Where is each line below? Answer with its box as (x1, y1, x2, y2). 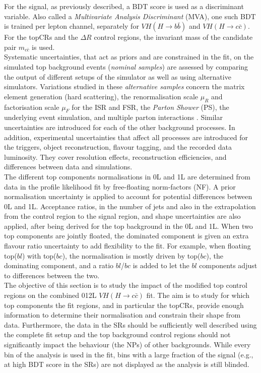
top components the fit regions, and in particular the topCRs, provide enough (4, 299, 244, 310)
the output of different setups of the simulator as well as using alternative (4, 71, 231, 82)
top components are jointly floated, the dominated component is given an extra (4, 230, 249, 241)
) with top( (22, 250, 56, 261)
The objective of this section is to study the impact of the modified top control (4, 280, 247, 290)
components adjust (199, 260, 257, 271)
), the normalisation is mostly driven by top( (62, 250, 201, 261)
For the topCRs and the (4, 32, 78, 42)
